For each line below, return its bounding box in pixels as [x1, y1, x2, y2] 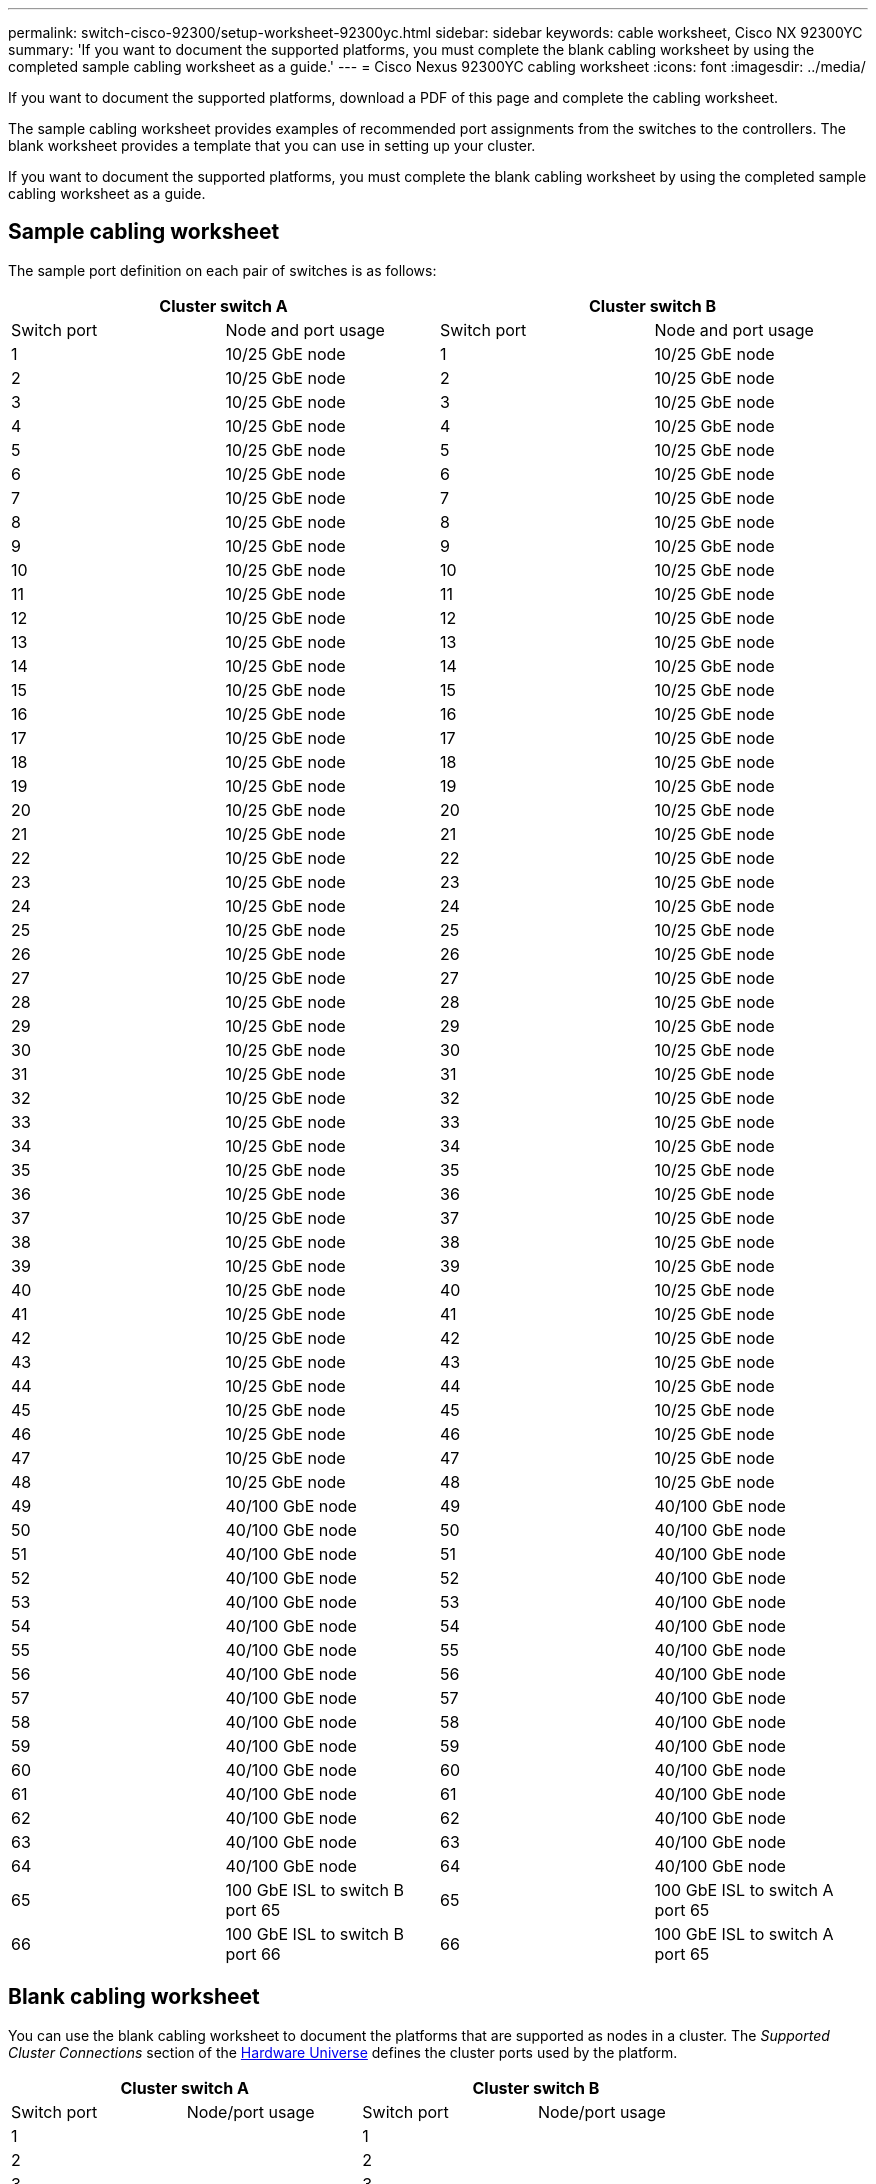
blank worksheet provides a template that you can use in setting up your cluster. [8, 137, 536, 154]
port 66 [225, 1943, 281, 1964]
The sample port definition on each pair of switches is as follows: [8, 261, 437, 279]
